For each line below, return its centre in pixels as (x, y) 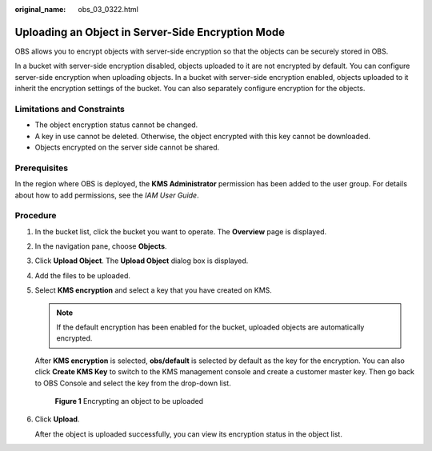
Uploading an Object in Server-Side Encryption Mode (150, 32)
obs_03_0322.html (108, 9)
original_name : (40, 9)
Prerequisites (41, 168)
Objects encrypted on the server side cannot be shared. (127, 147)
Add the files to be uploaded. (83, 275)
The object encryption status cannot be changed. (116, 125)
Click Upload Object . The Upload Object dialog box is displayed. (142, 261)
